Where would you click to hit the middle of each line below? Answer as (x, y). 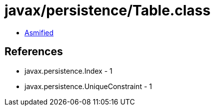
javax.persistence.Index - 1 (68, 71)
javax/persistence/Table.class (107, 10)
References (34, 52)
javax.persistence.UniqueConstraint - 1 (88, 86)
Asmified (39, 32)
